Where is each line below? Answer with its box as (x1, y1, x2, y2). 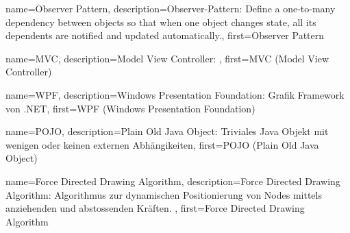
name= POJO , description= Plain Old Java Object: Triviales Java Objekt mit (5, 124, 329, 138)
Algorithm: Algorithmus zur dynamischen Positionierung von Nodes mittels (5, 187, 322, 201)
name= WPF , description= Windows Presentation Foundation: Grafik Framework (5, 87, 345, 101)
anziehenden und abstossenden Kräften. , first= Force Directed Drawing (5, 201, 305, 215)
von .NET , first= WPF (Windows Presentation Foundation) (5, 101, 255, 115)
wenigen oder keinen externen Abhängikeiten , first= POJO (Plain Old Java (5, 137, 319, 151)
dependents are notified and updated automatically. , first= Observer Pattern (5, 28, 325, 42)
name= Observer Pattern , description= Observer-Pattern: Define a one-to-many (5, 1, 336, 15)
